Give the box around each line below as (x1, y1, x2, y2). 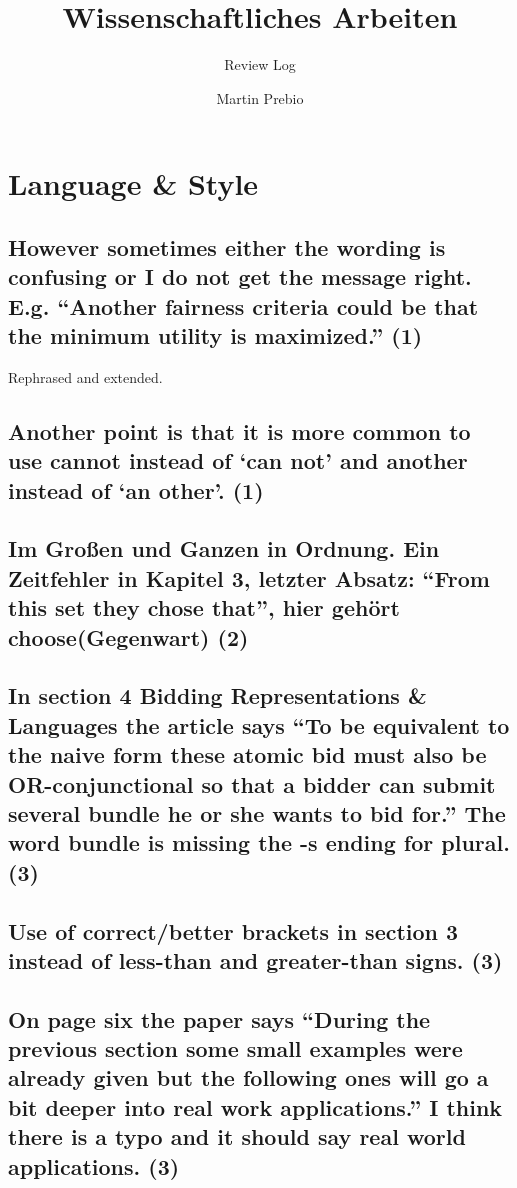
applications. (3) (8, 1150, 180, 1181)
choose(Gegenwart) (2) (8, 621, 249, 652)
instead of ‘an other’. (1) (8, 474, 264, 505)
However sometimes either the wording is (8, 231, 446, 262)
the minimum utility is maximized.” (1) (8, 320, 423, 351)
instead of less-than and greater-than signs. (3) (8, 944, 503, 975)
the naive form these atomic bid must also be (8, 739, 487, 770)
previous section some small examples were (8, 1033, 463, 1064)
